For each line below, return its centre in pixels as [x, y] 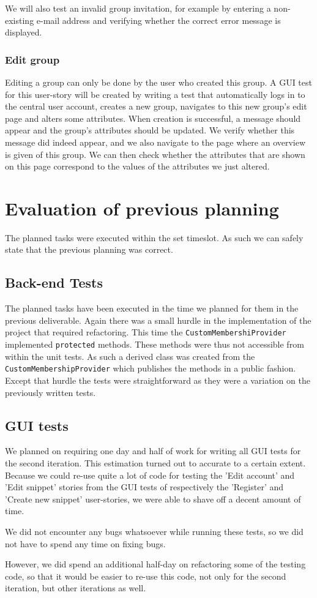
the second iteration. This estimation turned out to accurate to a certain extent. [155, 463]
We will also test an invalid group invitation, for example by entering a [138, 8]
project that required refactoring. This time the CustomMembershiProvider [146, 332]
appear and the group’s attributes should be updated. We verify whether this [150, 130]
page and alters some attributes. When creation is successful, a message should [153, 118]
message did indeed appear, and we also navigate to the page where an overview [155, 142]
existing [20, 20]
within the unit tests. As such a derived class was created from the [130, 356]
